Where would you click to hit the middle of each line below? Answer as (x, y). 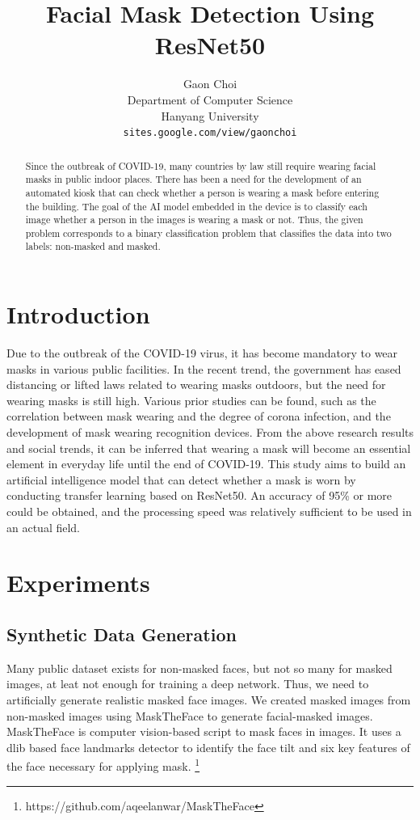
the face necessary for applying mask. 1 (103, 765)
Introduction (78, 314)
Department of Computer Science (210, 99)
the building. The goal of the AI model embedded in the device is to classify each (196, 206)
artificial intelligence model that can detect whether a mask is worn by (181, 479)
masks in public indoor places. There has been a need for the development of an (193, 179)
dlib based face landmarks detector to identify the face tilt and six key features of (208, 747)
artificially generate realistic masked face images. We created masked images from (209, 699)
